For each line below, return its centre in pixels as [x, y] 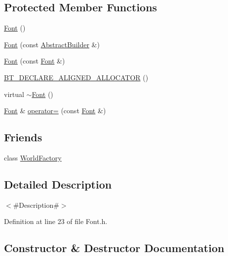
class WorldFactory [33, 157]
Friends [23, 137]
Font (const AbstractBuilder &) [52, 44]
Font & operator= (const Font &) [55, 111]
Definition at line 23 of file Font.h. [56, 221]
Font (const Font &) [35, 61]
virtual [14, 94]
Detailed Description [58, 184]
